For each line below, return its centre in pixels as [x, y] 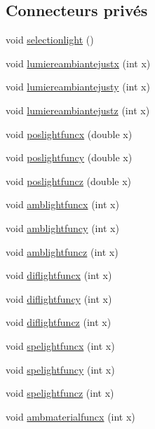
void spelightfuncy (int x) [60, 369]
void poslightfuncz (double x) [69, 181]
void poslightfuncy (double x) [69, 157]
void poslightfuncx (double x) [69, 134]
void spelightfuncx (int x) [60, 345]
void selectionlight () [50, 40]
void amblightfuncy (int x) [62, 227]
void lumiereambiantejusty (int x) [78, 87]
